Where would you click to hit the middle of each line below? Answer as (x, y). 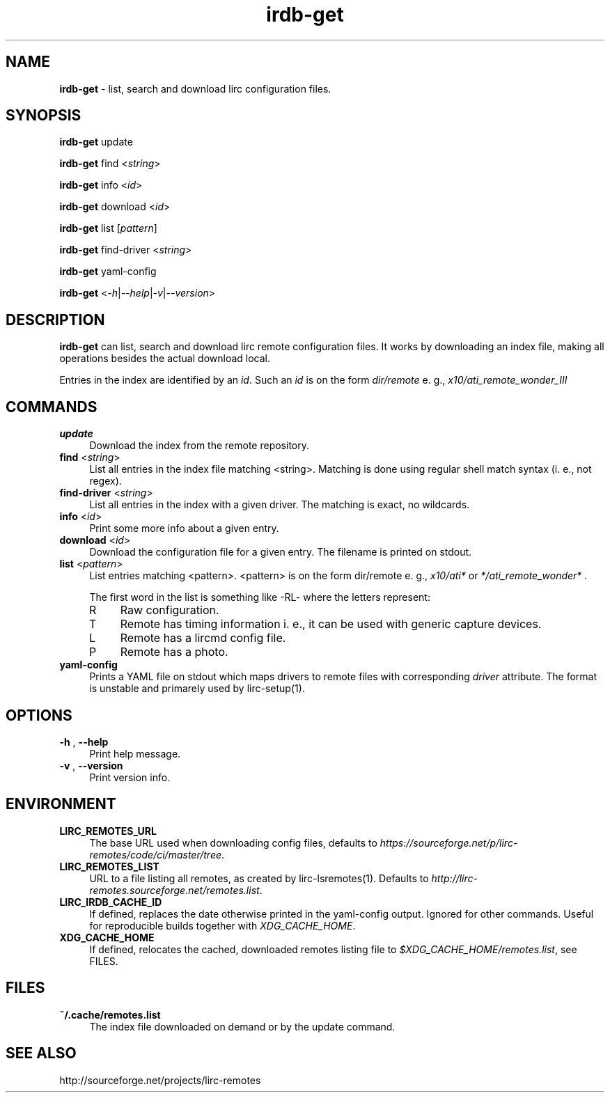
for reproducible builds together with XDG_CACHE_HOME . (222, 925)
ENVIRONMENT (61, 804)
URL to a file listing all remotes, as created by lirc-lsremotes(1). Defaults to (259, 878)
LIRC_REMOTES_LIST (109, 866)
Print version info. (130, 777)
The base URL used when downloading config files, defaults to (233, 842)
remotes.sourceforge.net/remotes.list (174, 890)
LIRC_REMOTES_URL (108, 831)
